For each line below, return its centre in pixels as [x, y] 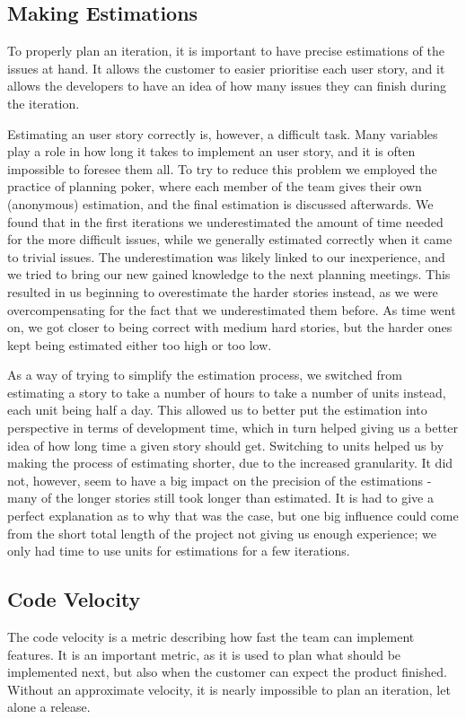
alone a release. [49, 707]
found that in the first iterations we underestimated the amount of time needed [225, 221]
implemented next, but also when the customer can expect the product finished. [227, 672]
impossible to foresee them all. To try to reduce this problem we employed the [222, 168]
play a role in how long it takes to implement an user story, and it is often [211, 151]
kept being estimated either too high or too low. [140, 344]
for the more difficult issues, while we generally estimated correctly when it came [230, 239]
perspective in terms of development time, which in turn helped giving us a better [233, 428]
